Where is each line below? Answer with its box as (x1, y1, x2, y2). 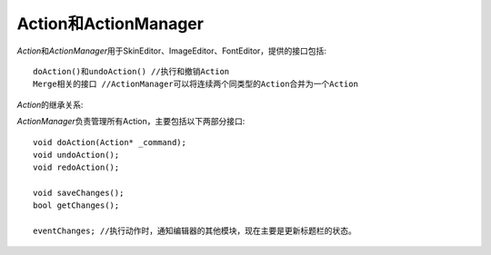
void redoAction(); (33, 162, 120, 172)
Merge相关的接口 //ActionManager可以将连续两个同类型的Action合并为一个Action (33, 79, 359, 90)
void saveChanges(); (33, 188, 125, 199)
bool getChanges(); (33, 201, 120, 211)
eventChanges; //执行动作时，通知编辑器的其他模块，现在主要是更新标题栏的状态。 (33, 226, 356, 236)
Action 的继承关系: (16, 99, 84, 110)
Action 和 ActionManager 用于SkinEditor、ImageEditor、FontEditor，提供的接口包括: (16, 45, 327, 56)
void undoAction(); (33, 150, 120, 160)
